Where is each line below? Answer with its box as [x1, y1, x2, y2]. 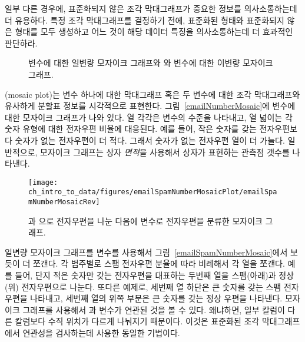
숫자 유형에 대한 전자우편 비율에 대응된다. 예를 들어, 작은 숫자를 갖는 [5, 122, 257, 135]
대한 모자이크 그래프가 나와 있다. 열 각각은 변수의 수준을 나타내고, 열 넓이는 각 [5, 111, 293, 123]
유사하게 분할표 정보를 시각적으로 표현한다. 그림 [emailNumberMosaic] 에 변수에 [5, 99, 296, 112]
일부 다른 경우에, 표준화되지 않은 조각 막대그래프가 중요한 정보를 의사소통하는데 [5, 2, 297, 14]
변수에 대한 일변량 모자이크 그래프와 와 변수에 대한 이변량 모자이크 [28, 57, 273, 69]
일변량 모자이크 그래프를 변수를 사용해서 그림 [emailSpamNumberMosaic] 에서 [5, 245, 288, 258]
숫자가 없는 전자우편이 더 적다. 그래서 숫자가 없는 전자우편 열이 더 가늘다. [15, 134, 285, 146]
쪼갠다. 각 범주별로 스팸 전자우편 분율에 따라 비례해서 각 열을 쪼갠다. [32, 257, 285, 270]
